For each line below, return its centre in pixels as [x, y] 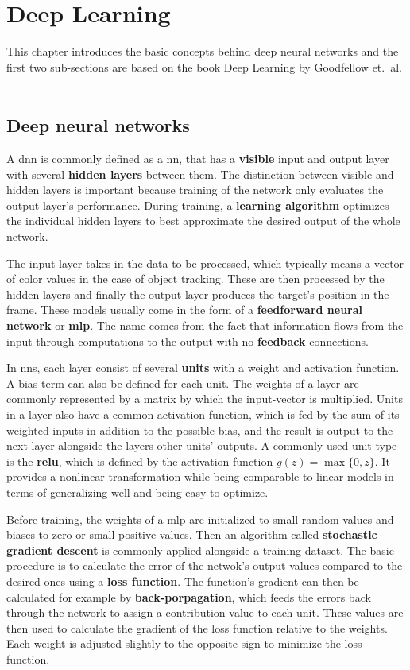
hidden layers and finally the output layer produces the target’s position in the [198, 294]
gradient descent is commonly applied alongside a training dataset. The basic [200, 550]
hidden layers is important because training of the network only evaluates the [195, 190]
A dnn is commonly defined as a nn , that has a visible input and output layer [198, 159]
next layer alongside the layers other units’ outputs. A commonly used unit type [202, 445]
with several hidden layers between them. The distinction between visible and [200, 174]
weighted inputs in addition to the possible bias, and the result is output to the [200, 430]
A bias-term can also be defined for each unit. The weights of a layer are [183, 383]
